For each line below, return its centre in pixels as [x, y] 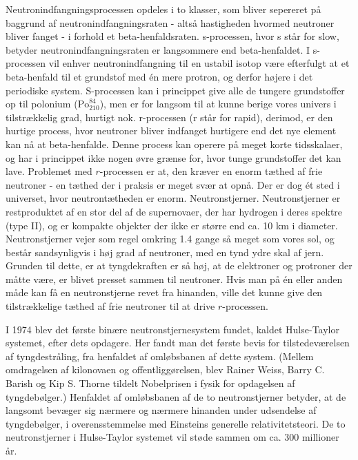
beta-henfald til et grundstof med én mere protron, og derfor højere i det [159, 76]
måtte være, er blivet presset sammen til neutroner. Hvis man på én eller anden [174, 279]
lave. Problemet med [49, 171]
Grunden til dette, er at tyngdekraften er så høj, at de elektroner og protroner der [179, 265]
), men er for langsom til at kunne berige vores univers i [218, 104]
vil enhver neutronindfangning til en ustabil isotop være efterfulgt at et [199, 63]
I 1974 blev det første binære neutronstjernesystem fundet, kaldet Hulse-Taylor [172, 329]
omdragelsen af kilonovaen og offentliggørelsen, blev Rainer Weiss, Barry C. [165, 369]
